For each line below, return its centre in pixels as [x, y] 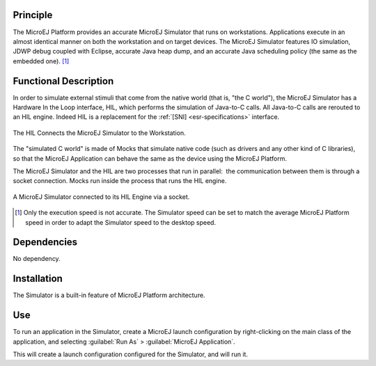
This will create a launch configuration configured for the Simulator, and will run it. [131, 354]
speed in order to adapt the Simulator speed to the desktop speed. [120, 222]
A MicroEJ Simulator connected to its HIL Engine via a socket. [101, 197]
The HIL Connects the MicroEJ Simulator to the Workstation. [99, 133]
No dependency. [37, 259]
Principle [33, 15]
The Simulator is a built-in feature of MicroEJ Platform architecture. [109, 295]
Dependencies [45, 242]
